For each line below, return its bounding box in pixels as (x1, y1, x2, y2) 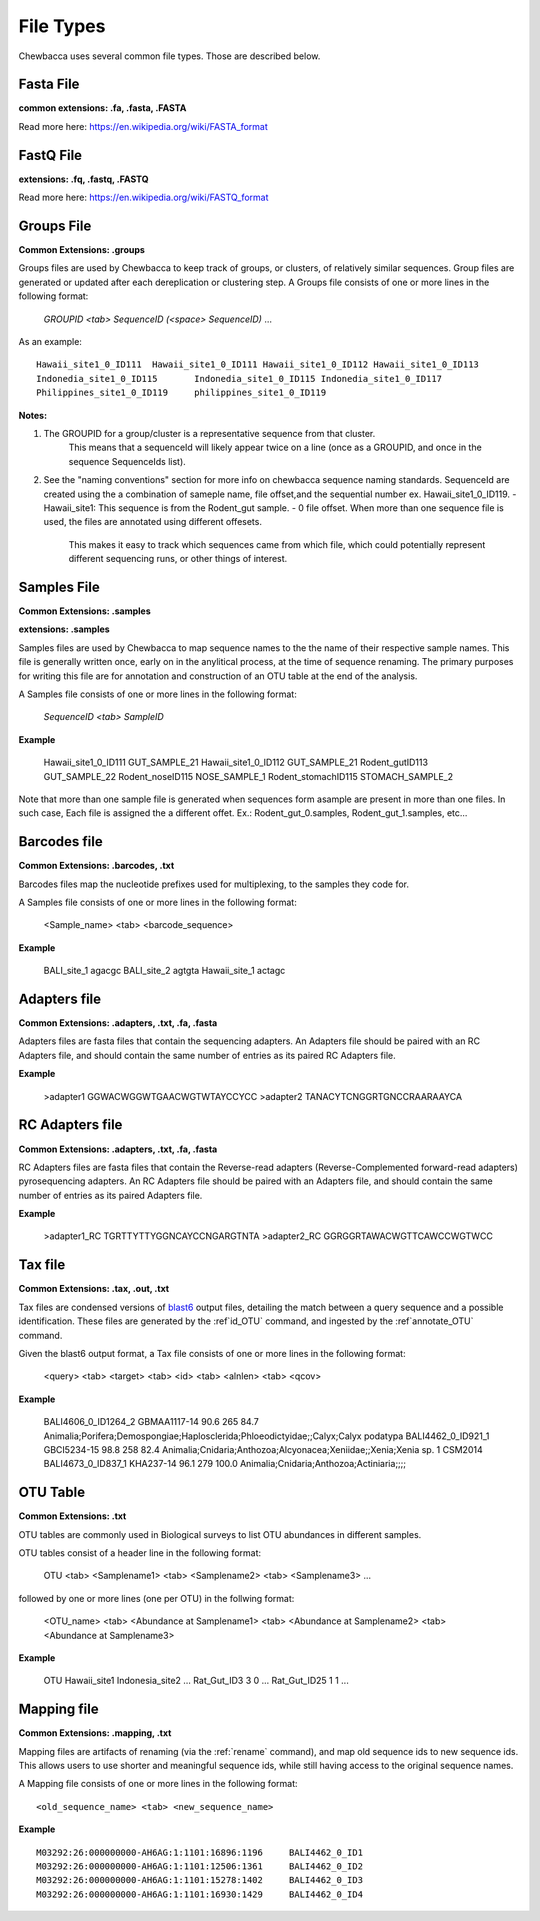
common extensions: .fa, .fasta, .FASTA (18, 102, 187, 114)
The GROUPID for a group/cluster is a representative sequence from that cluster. (43, 427, 376, 439)
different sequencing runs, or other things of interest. (68, 553, 288, 565)
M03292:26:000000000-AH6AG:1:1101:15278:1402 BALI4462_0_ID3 (36, 1875, 364, 1886)
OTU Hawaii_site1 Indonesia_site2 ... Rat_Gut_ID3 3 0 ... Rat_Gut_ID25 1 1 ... (43, 1675, 349, 1687)
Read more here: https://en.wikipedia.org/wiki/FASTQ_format (18, 191, 269, 204)
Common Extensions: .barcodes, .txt (18, 860, 175, 872)
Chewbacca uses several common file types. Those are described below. (18, 50, 321, 62)
